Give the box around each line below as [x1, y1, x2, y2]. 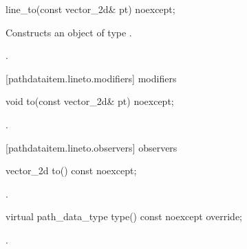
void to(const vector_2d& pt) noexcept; [6, 94, 174, 108]
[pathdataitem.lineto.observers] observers [6, 140, 178, 154]
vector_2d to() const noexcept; [6, 163, 137, 178]
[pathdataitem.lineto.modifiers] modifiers [6, 71, 177, 85]
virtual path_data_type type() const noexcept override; [6, 209, 243, 224]
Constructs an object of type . [6, 25, 132, 39]
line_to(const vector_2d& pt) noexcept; [6, 2, 175, 16]
